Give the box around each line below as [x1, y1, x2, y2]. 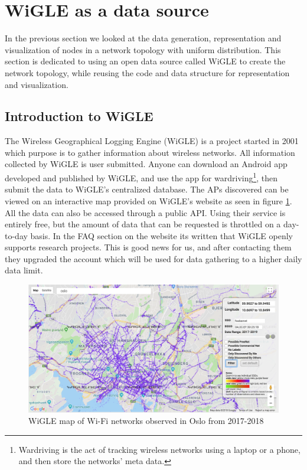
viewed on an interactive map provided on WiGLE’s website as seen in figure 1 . [5, 194, 292, 207]
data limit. [5, 264, 43, 276]
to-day [5, 229, 28, 241]
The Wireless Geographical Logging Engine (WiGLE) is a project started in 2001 [5, 135, 299, 147]
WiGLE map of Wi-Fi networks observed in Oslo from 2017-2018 [28, 414, 264, 427]
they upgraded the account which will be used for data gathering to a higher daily [5, 252, 302, 265]
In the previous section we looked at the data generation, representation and [5, 32, 282, 44]
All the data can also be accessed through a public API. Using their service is [5, 206, 286, 218]
